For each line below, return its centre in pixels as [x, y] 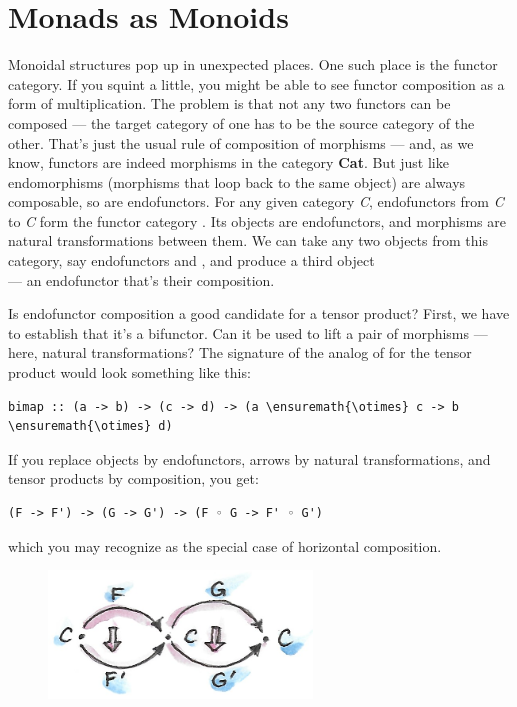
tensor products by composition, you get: [133, 478]
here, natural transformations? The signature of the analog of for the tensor [240, 352]
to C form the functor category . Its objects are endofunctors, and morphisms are [257, 220]
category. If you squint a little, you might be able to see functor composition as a [256, 83]
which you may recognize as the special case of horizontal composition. [225, 545]
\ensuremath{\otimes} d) [90, 426]
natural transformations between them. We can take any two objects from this [248, 240]
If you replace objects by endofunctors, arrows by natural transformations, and [249, 458]
